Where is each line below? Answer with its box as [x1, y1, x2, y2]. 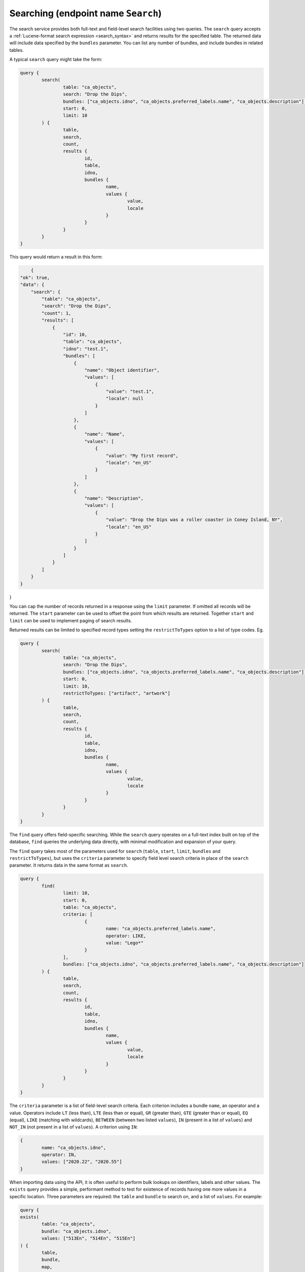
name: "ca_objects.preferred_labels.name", [106, 926, 216, 932]
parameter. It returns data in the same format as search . [9, 862, 128, 869]
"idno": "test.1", [63, 346, 109, 352]
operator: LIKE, [106, 933, 146, 939]
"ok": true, [20, 275, 50, 280]
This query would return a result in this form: [9, 254, 103, 260]
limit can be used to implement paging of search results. [9, 617, 132, 623]
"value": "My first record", [106, 453, 178, 458]
